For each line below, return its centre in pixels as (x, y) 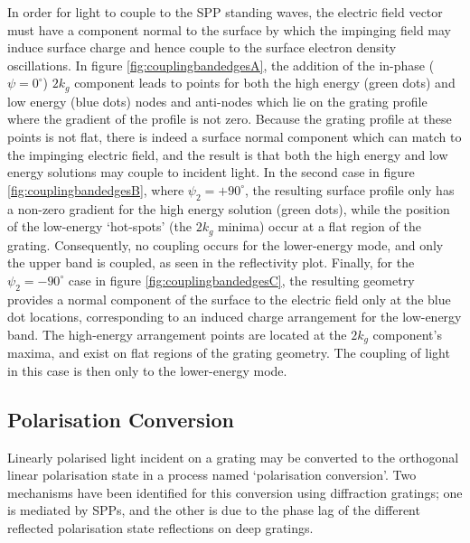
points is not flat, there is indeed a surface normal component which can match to (235, 137)
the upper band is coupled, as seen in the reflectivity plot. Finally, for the (211, 262)
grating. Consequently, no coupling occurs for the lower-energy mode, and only (226, 244)
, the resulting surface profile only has (350, 189)
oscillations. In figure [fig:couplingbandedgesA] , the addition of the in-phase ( (221, 65)
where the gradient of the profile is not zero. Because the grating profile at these (230, 119)
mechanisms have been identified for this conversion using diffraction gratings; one (235, 492)
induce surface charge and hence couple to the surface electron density (202, 47)
